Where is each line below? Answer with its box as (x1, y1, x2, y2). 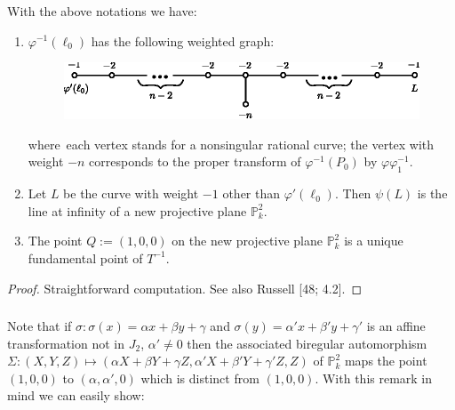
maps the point (344, 351, 427, 370)
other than (222, 184, 281, 203)
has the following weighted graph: (91, 31, 275, 50)
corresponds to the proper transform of (89, 152, 301, 171)
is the (417, 184, 448, 203)
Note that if (7, 317, 72, 335)
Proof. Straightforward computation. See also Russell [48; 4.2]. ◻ (7, 278, 363, 297)
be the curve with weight (63, 184, 199, 203)
